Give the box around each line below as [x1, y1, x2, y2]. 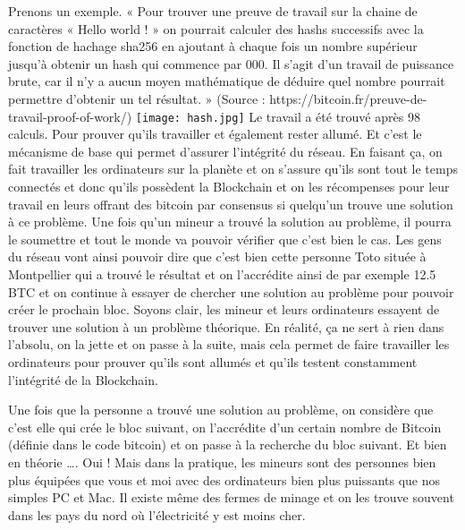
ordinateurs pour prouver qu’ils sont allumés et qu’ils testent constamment [8, 352, 418, 371]
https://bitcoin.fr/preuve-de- [269, 89, 427, 107]
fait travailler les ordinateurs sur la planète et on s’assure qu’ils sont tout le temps [8, 159, 458, 178]
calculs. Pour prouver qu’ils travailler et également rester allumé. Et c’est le [8, 124, 422, 143]
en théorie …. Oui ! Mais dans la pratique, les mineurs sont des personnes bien [8, 452, 436, 471]
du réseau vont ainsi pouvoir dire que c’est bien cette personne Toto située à [8, 247, 427, 266]
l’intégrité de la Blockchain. [8, 370, 158, 389]
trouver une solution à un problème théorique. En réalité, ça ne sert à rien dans [8, 317, 444, 336]
